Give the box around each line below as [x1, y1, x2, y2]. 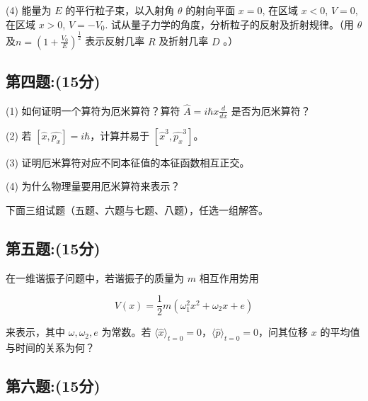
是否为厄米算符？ [231, 103, 311, 118]
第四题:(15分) [6, 69, 100, 91]
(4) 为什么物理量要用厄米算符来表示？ [6, 179, 180, 193]
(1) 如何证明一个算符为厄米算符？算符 [6, 103, 180, 118]
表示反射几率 [85, 33, 145, 48]
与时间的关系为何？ [6, 340, 95, 355]
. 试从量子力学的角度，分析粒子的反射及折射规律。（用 [105, 16, 355, 31]
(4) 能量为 [6, 3, 52, 17]
